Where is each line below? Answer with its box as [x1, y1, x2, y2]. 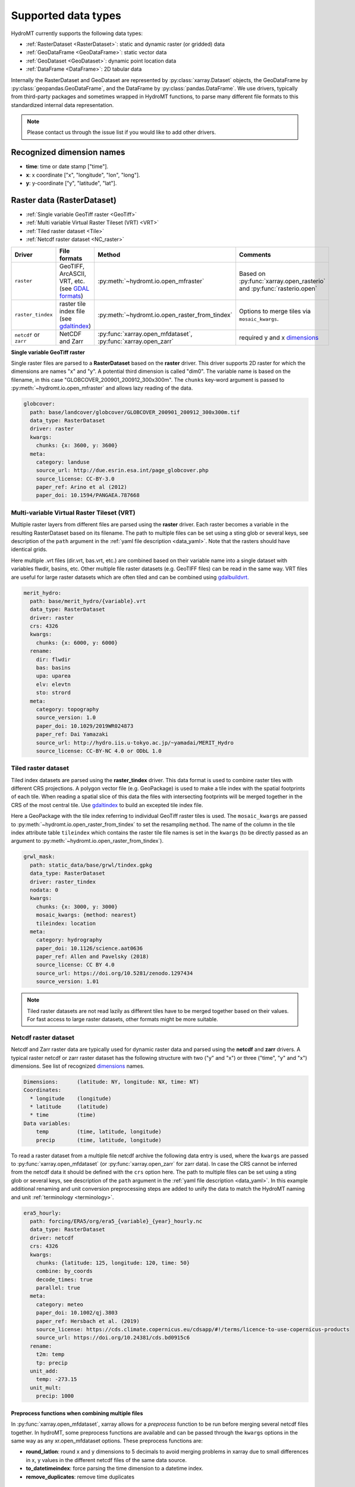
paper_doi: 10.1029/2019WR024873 [36, 723, 134, 729]
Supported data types [11, 9, 122, 22]
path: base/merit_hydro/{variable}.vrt [30, 598, 146, 604]
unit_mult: [30, 1384, 62, 1391]
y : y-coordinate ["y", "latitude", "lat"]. [26, 180, 117, 187]
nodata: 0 [30, 886, 59, 893]
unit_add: [30, 1368, 59, 1374]
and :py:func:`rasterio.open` [238, 284, 318, 293]
